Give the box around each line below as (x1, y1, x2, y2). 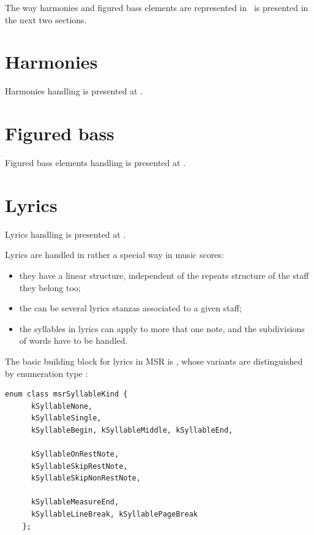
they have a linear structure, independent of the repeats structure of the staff (19, 268, 309, 281)
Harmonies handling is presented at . (5, 85, 143, 97)
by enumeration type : (5, 366, 88, 379)
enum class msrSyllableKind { (5, 390, 128, 399)
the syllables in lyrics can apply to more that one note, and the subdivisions (19, 322, 305, 335)
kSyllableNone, (31, 401, 93, 411)
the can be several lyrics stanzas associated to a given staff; (19, 302, 242, 314)
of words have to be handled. (19, 334, 128, 347)
